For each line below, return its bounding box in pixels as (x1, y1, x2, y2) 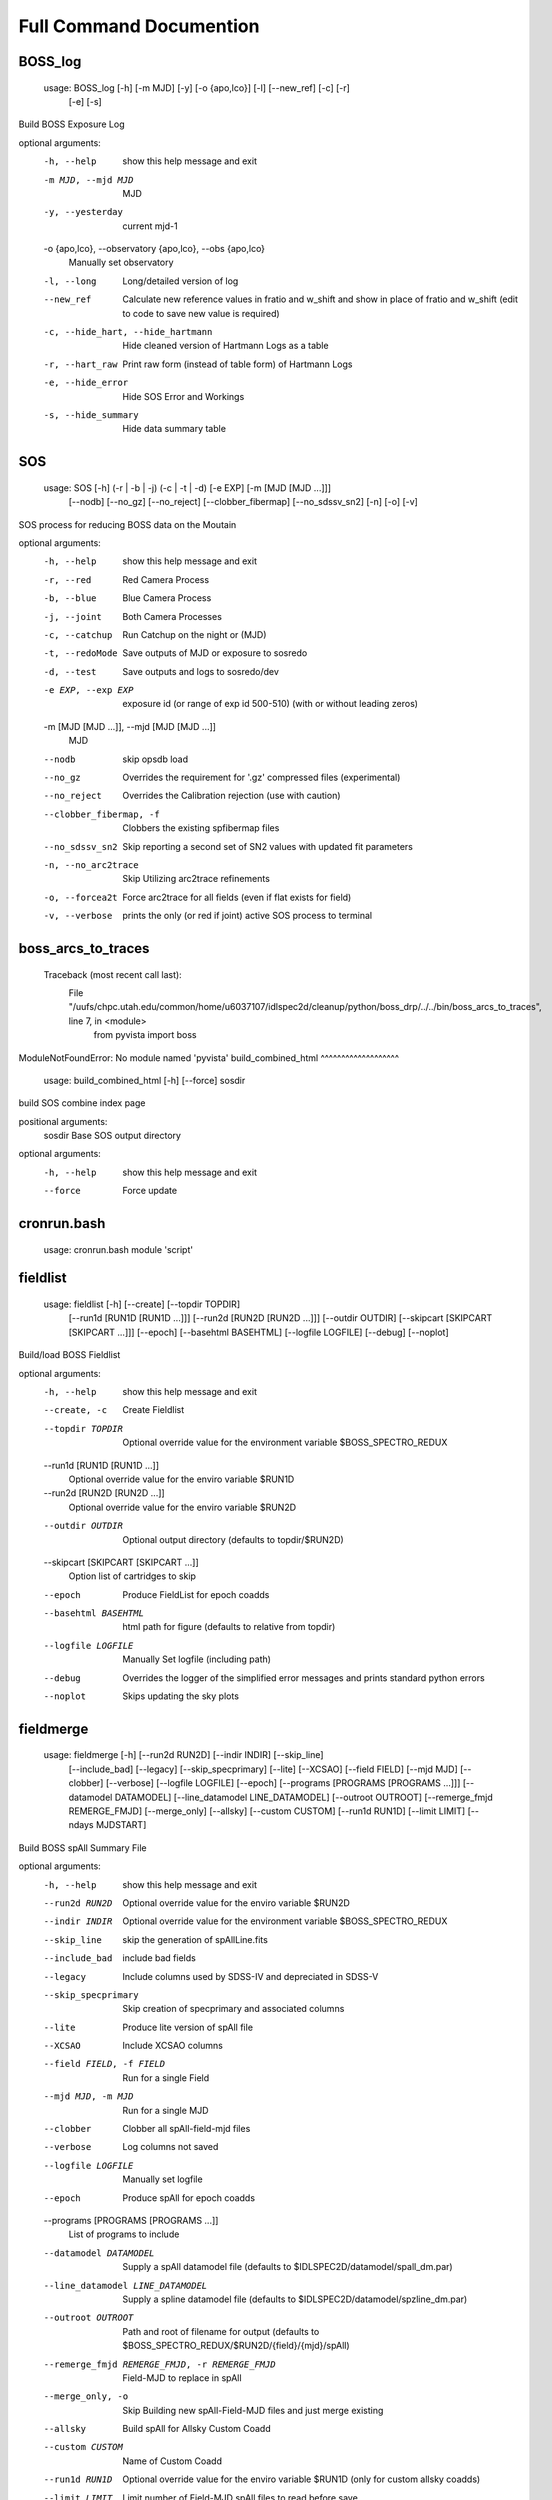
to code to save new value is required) (122, 307, 280, 319)
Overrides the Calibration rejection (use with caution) (122, 790, 341, 802)
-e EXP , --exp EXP (43, 685, 134, 696)
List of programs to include (68, 2228, 180, 2240)
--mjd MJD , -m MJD (43, 2091, 134, 2102)
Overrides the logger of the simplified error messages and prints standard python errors (122, 1671, 485, 1684)
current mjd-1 (122, 220, 179, 232)
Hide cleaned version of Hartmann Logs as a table (122, 340, 329, 352)
